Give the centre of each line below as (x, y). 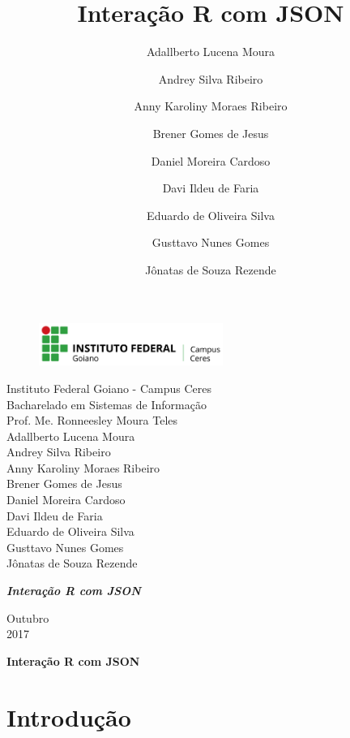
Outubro (28, 617)
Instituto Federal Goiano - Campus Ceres (109, 388)
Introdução (69, 716)
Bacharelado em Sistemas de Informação (107, 404)
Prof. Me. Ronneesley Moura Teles (92, 420)
